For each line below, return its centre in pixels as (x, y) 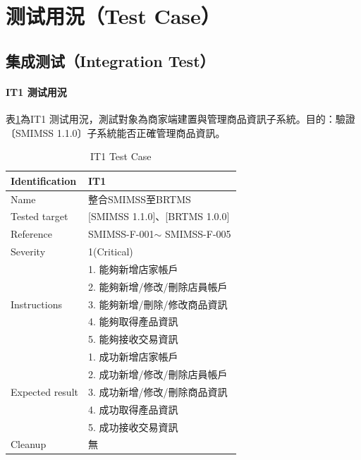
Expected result (44, 391)
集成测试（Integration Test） (110, 60)
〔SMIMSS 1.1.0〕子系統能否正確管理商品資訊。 (116, 132)
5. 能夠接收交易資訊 (133, 339)
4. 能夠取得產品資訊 (133, 321)
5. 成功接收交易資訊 (133, 426)
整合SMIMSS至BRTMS (139, 199)
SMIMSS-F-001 (121, 234)
